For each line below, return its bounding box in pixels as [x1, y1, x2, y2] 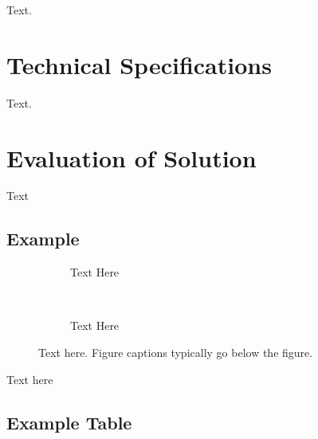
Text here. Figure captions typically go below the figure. [38, 344, 313, 361]
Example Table [6, 410, 132, 434]
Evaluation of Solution [6, 141, 257, 174]
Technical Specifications [6, 48, 272, 80]
